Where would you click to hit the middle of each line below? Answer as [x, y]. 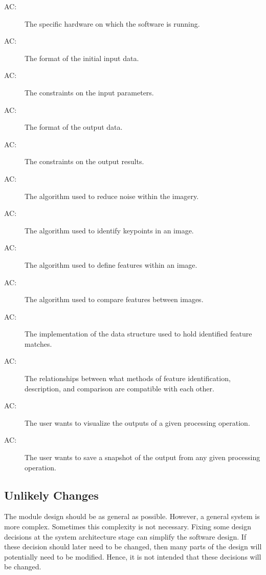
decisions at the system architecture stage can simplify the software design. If [125, 536]
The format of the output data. [74, 127]
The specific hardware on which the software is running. [112, 23]
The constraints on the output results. [84, 161]
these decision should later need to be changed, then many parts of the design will [133, 547]
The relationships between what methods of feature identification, [128, 378]
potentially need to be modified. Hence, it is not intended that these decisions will [133, 556]
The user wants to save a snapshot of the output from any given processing [142, 457]
